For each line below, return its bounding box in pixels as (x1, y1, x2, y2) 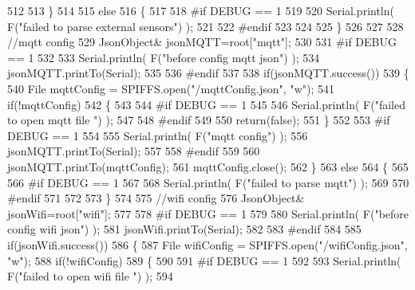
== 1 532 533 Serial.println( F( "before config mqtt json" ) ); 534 (7, 49, 320, 65)
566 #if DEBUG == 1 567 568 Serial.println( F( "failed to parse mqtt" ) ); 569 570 (7, 174, 409, 190)
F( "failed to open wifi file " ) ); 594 (7, 268, 173, 284)
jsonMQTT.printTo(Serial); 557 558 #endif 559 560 (7, 143, 260, 159)
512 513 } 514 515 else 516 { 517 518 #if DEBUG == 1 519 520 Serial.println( (7, 2, 394, 18)
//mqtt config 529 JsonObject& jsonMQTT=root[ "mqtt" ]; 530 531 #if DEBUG (7, 33, 397, 50)
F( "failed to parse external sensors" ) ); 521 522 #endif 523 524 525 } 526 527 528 (7, 18, 404, 34)
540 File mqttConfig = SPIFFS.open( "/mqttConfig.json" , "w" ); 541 (7, 80, 334, 96)
